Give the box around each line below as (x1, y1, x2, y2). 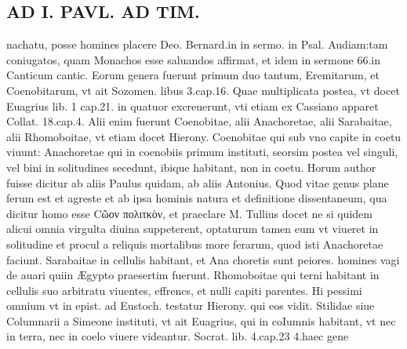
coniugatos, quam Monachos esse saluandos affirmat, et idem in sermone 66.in (6, 51, 380, 67)
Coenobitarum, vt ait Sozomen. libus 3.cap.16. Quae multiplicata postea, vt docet (6, 82, 400, 98)
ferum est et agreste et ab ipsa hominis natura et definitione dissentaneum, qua (6, 190, 387, 206)
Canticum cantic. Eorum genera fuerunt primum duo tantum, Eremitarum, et (6, 67, 380, 83)
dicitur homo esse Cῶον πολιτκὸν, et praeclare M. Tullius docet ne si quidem (6, 205, 372, 221)
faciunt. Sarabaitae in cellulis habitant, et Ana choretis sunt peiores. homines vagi (6, 251, 400, 267)
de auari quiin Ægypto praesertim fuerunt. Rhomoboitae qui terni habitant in (6, 267, 380, 283)
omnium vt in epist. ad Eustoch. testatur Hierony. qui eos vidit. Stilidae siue (6, 297, 375, 314)
